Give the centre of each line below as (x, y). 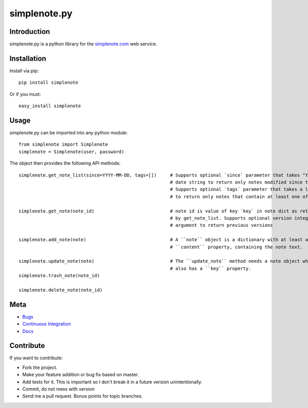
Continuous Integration (47, 324)
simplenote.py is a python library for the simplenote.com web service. (83, 44)
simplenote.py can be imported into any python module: (69, 133)
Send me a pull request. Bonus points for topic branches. (83, 396)
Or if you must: (25, 94)
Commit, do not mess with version (59, 389)
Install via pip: (24, 71)
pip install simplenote (49, 83)
